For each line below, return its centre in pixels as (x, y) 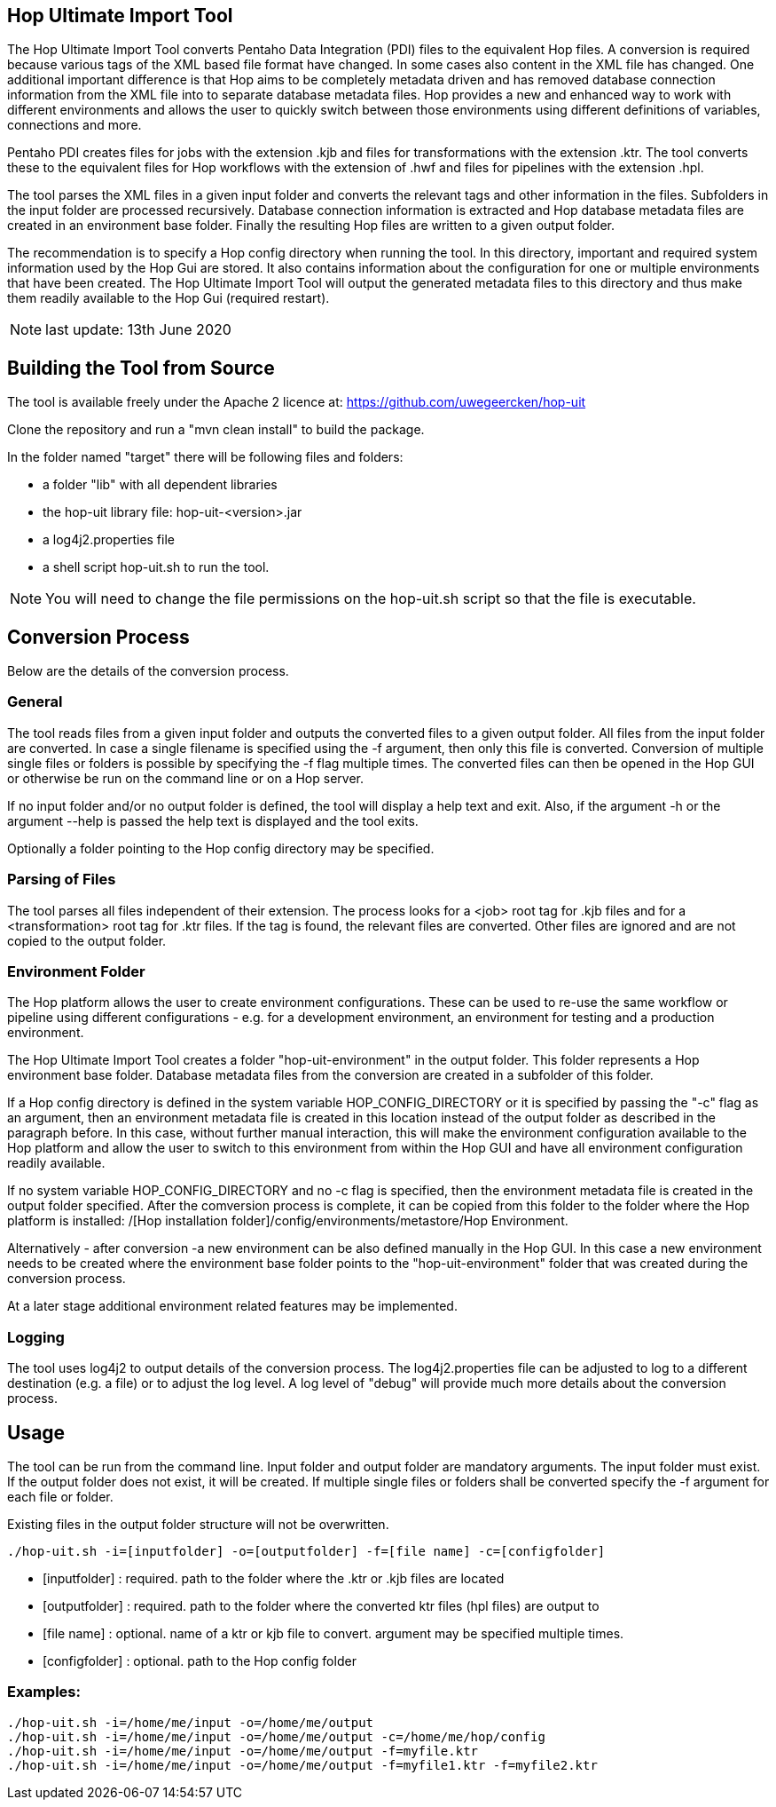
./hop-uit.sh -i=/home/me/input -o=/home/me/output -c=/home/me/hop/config (276, 1736)
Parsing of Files (62, 880)
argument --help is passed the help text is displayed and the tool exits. (213, 820)
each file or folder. (60, 1496)
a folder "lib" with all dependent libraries (160, 485)
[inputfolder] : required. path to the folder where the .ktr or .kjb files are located (274, 1578)
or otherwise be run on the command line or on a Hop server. (185, 778)
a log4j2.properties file (109, 540)
